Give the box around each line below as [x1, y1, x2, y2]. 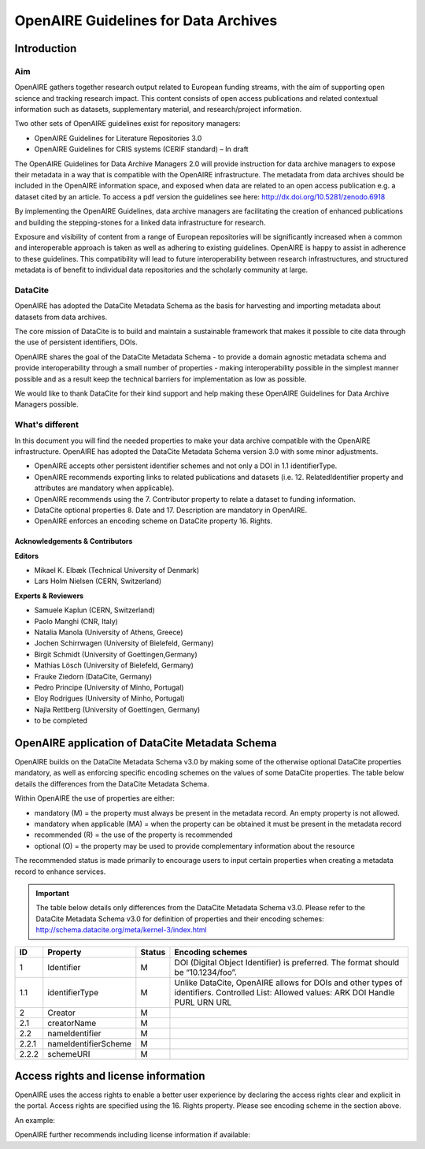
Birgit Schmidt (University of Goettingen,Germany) [34, 649, 198, 659]
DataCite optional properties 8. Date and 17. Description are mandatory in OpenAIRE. [34, 505, 308, 515]
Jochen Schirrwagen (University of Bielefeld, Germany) [34, 638, 214, 648]
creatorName [47, 1017, 97, 1028]
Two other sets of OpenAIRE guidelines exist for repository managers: [14, 119, 242, 128]
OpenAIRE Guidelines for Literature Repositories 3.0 [34, 133, 202, 143]
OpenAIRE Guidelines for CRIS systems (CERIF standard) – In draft [34, 144, 249, 154]
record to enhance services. [14, 867, 106, 876]
